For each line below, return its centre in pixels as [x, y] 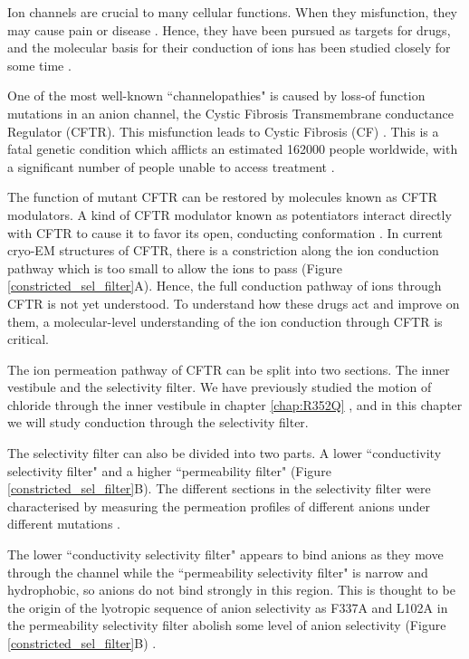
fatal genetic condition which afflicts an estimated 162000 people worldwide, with [233, 149]
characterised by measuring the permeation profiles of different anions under [219, 506]
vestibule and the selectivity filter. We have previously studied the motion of [220, 387]
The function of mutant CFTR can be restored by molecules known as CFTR [223, 197]
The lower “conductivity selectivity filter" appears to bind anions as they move [225, 554]
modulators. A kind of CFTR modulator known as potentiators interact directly [230, 214]
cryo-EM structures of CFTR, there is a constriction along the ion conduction [223, 250]
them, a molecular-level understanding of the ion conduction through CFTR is [225, 321]
